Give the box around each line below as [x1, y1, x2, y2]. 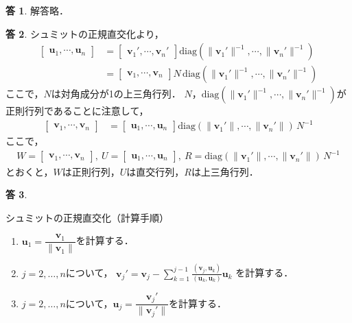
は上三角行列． [191, 164, 259, 178]
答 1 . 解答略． [5, 3, 69, 17]
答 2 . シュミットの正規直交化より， [5, 26, 164, 40]
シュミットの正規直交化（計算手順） [5, 210, 169, 224]
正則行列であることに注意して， [5, 104, 149, 118]
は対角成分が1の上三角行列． [51, 86, 181, 101]
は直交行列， [126, 164, 185, 178]
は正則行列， [62, 164, 120, 178]
